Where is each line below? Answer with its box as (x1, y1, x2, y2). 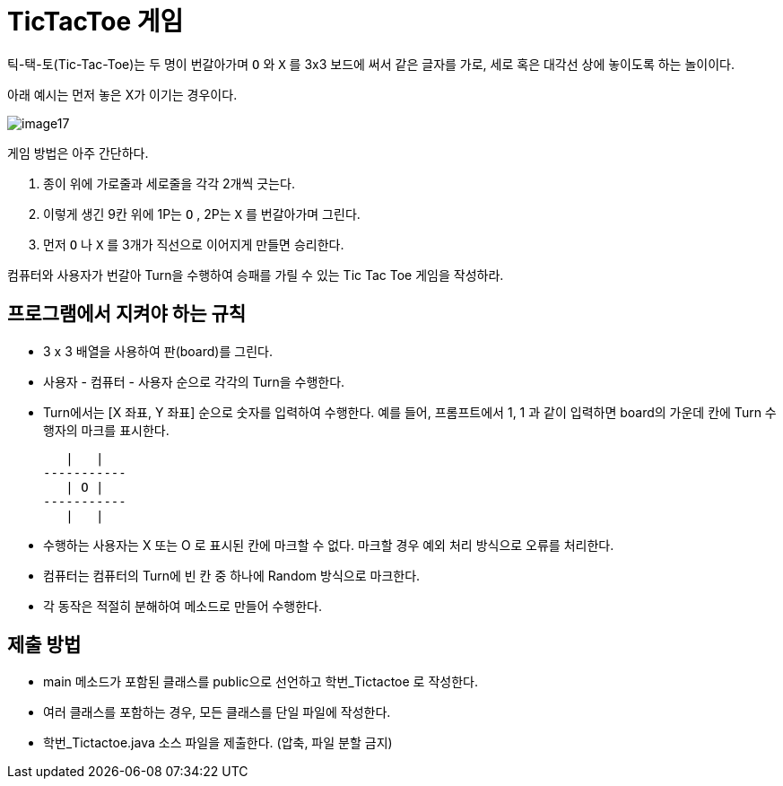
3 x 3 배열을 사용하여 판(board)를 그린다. (43, 343, 273, 359)
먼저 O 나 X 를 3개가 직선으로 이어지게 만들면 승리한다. (43, 236, 344, 252)
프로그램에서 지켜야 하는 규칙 (7, 302, 247, 326)
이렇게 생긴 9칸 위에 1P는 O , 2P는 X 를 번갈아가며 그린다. (43, 205, 361, 222)
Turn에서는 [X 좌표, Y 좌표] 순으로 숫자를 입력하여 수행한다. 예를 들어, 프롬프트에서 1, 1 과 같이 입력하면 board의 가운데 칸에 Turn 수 (43, 404, 777, 420)
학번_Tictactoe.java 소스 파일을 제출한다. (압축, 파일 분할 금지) (43, 735, 393, 751)
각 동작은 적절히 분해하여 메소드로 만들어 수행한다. (43, 598, 323, 614)
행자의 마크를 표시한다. (43, 422, 170, 438)
